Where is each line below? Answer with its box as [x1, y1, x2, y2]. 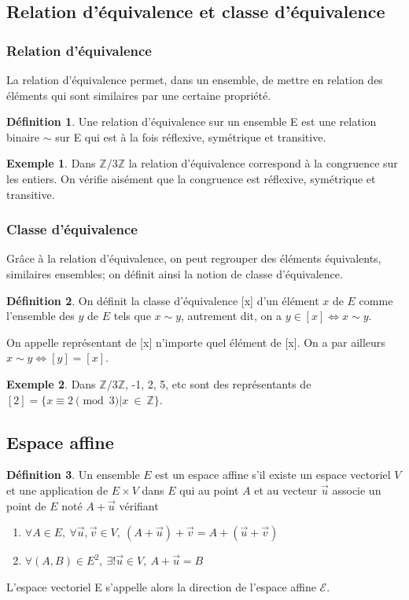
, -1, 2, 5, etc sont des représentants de [124, 375, 311, 392]
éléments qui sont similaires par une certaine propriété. [6, 87, 271, 103]
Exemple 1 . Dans [6, 155, 96, 171]
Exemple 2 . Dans [6, 375, 96, 392]
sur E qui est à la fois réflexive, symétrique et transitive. [55, 128, 326, 145]
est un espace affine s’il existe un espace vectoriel [155, 466, 391, 483]
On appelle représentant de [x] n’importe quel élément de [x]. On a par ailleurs [6, 333, 385, 350]
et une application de [6, 481, 109, 498]
